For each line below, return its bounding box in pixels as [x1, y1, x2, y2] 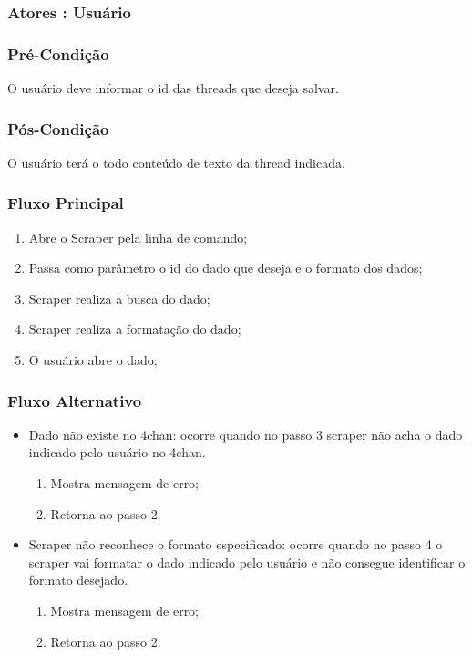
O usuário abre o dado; [28, 350, 158, 370]
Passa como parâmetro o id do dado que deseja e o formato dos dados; [28, 258, 423, 277]
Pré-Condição [7, 42, 109, 65]
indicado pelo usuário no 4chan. [28, 443, 206, 462]
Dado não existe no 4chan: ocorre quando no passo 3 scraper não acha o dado [28, 424, 463, 443]
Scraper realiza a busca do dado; [28, 288, 210, 308]
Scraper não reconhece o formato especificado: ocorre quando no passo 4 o [28, 535, 443, 554]
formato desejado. [28, 570, 128, 589]
